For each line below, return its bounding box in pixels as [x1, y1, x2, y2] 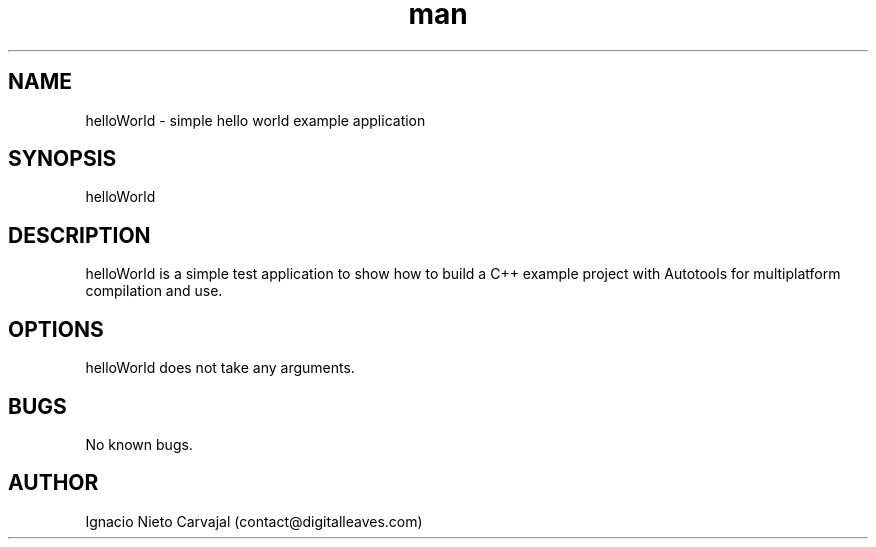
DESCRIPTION [8, 222, 151, 248]
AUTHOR [8, 470, 99, 496]
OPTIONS [8, 316, 104, 342]
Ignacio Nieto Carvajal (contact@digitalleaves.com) [85, 512, 423, 530]
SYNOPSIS [8, 146, 117, 172]
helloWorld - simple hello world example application [85, 111, 426, 129]
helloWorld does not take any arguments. [85, 359, 355, 377]
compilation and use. [85, 282, 223, 300]
